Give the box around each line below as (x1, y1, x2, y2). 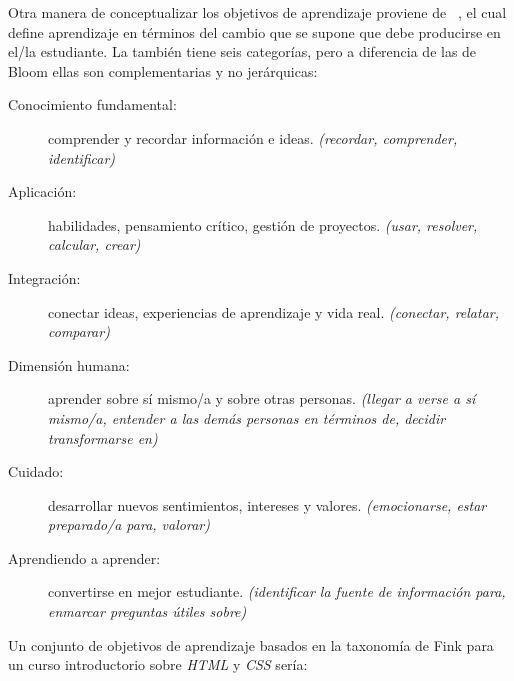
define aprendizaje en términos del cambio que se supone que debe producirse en (8, 21, 501, 42)
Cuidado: (8, 461, 64, 482)
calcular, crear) (48, 234, 141, 255)
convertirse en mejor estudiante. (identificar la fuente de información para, (48, 581, 506, 602)
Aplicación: (8, 181, 77, 202)
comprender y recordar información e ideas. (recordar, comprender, (48, 127, 458, 148)
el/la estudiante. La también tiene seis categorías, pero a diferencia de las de (8, 41, 477, 62)
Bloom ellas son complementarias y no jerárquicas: (8, 60, 318, 81)
